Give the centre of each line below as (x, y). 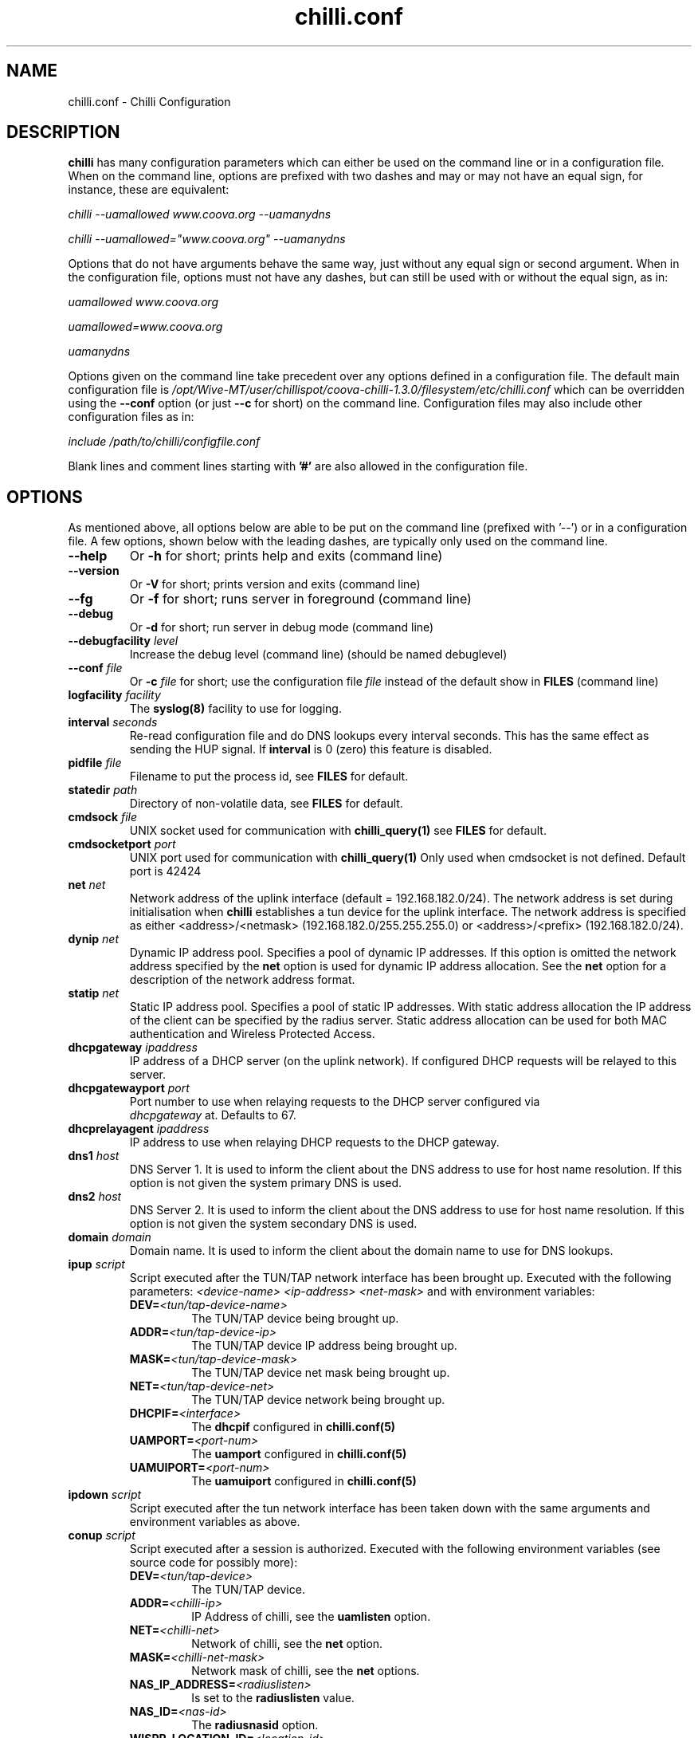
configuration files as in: (131, 417)
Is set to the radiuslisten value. (273, 1698)
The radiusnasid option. (255, 1725)
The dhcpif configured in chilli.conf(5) (294, 1427)
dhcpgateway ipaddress (133, 1048)
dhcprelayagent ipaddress (139, 1129)
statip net (94, 993)
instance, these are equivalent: (149, 190)
